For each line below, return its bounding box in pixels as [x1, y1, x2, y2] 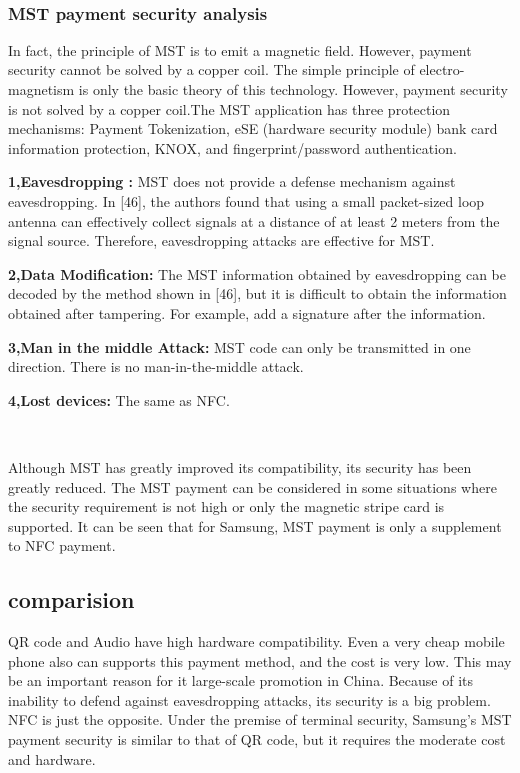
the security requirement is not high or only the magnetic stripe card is [8, 496, 445, 517]
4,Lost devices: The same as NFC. [8, 389, 230, 410]
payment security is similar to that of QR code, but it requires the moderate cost [8, 729, 506, 750]
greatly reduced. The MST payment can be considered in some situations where [8, 476, 497, 497]
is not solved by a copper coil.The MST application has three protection [8, 98, 451, 119]
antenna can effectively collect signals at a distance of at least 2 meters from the [8, 210, 500, 231]
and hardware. [8, 748, 96, 769]
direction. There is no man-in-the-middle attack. [8, 356, 304, 377]
